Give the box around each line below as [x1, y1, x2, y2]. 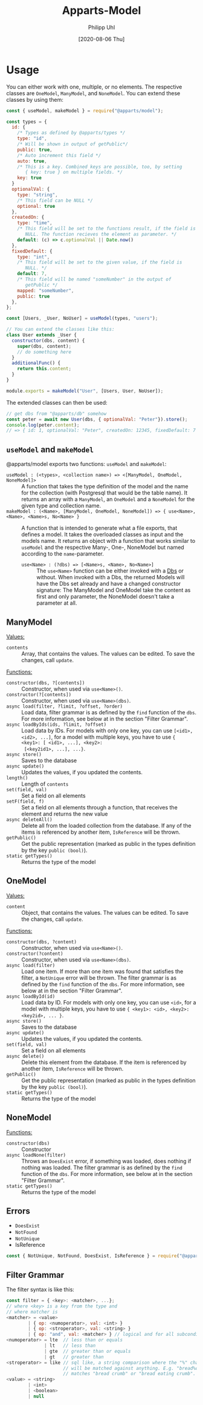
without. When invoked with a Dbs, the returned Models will [36, 574, 185, 581]
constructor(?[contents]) [6, 691, 71, 697]
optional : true [17, 203, 56, 209]
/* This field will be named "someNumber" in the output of [17, 276, 172, 282]
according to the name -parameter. [21, 550, 105, 557]
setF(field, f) [6, 798, 45, 805]
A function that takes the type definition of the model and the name [21, 483, 188, 490]
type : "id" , [17, 136, 47, 142]
